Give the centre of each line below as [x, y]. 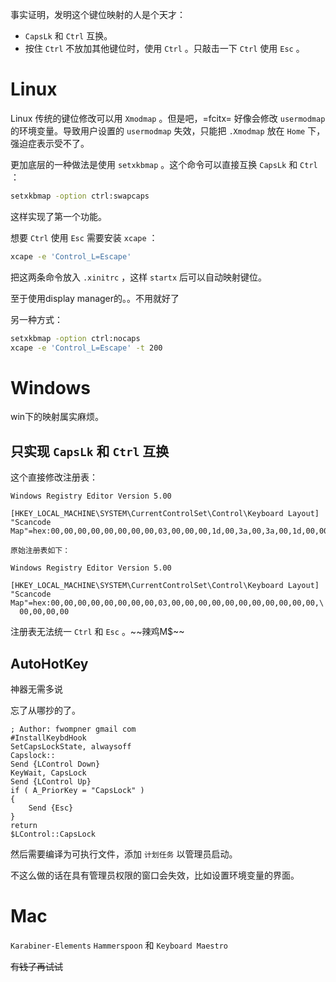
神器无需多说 [36, 689]
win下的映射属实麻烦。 [57, 417]
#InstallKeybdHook [48, 738]
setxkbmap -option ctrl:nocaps [75, 338]
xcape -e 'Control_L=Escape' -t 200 [86, 348]
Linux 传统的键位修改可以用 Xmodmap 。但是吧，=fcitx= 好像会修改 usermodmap [168, 118]
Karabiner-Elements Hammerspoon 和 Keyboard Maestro [119, 945]
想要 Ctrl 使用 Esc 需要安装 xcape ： [84, 237]
